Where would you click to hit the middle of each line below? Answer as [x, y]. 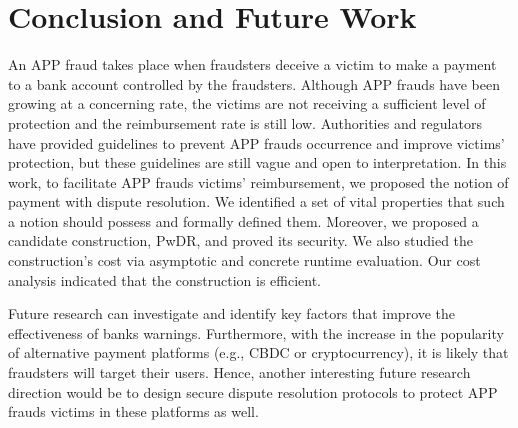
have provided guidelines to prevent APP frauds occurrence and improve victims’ [256, 142]
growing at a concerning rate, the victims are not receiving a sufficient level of [247, 103]
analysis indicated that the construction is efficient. [165, 279]
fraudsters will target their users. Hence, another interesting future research [239, 372]
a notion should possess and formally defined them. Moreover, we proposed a [243, 220]
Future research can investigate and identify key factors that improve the [232, 313]
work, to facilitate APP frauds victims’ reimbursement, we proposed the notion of [258, 181]
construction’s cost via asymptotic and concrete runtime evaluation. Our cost [244, 260]
